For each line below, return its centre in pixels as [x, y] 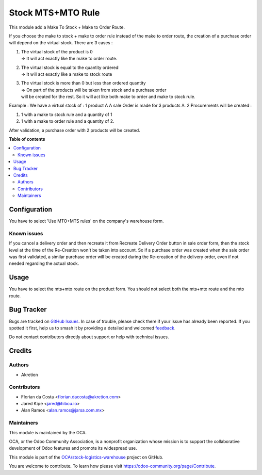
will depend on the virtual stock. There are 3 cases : [61, 43]
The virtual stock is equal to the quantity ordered [70, 67]
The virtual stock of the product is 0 [57, 51]
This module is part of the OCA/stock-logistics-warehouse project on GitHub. [86, 457]
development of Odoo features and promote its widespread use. [73, 448]
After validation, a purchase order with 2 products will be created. [74, 130]
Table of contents [27, 139]
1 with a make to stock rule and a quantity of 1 [67, 115]
